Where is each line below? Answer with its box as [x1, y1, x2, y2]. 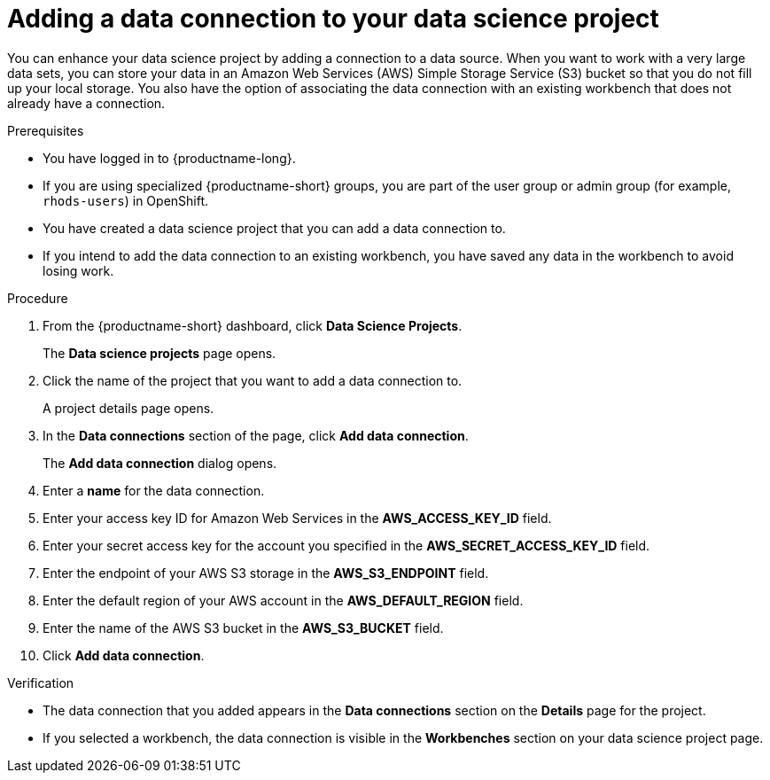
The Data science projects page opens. [43, 345, 276, 361]
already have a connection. [7, 95, 166, 111]
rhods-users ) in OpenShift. [43, 192, 209, 208]
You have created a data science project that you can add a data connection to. [43, 220, 506, 236]
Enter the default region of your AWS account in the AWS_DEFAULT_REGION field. [43, 592, 524, 608]
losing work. [43, 262, 114, 278]
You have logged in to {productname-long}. [43, 150, 296, 166]
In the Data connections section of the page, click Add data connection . [43, 427, 469, 443]
